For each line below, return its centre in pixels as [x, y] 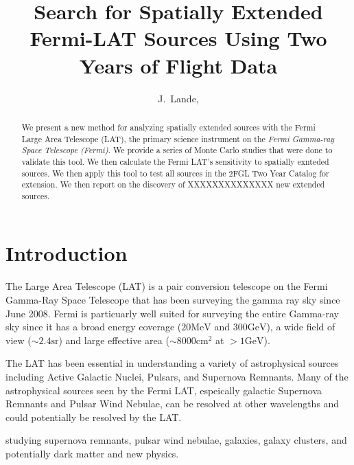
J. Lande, [178, 98]
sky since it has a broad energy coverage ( [94, 327]
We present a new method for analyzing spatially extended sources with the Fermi [168, 127]
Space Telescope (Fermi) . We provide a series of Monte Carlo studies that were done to [177, 150]
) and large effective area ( [114, 340]
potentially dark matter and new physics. [92, 453]
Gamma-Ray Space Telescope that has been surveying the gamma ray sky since [173, 300]
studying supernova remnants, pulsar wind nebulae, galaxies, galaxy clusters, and [176, 440]
